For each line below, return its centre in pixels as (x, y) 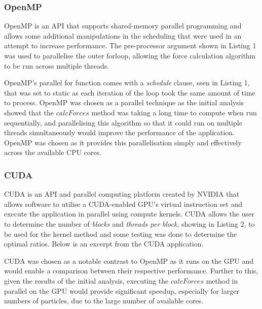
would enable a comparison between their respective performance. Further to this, (131, 271)
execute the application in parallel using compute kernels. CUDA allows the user (129, 214)
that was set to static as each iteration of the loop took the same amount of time (130, 92)
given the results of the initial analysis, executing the (86, 280)
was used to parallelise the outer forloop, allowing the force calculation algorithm (130, 55)
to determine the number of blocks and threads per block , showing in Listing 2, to (129, 223)
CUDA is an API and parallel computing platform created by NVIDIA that (122, 194)
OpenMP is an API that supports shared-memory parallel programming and (123, 26)
